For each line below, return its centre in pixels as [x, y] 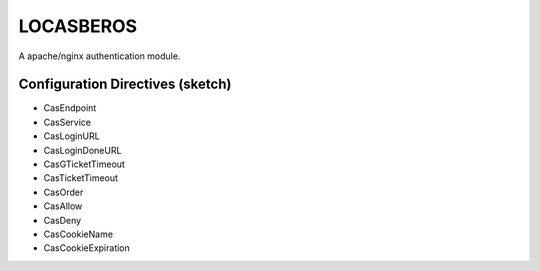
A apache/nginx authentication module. [99, 56]
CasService [67, 122]
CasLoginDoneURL [82, 150]
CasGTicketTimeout [84, 164]
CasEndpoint [70, 108]
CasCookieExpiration [86, 248]
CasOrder [63, 192]
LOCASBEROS [78, 26]
